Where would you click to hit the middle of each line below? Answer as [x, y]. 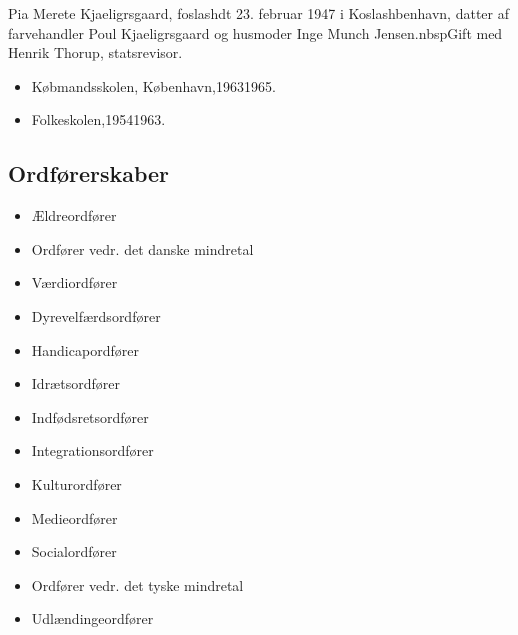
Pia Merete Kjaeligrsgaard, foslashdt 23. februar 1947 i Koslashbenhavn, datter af [258, 13]
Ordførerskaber [89, 173]
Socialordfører [74, 551]
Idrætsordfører [75, 383]
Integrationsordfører [92, 450]
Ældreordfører [74, 215]
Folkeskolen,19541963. [98, 119]
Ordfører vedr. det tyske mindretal [137, 584]
